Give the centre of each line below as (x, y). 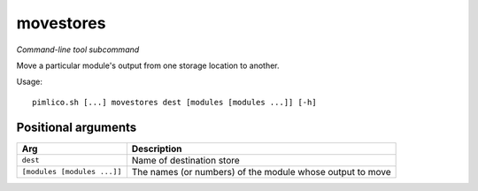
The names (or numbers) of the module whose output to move (261, 172)
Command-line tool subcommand (78, 50)
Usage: (30, 82)
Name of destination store (186, 160)
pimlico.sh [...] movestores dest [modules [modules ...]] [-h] (175, 102)
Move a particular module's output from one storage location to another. (148, 65)
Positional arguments (77, 127)
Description (157, 149)
